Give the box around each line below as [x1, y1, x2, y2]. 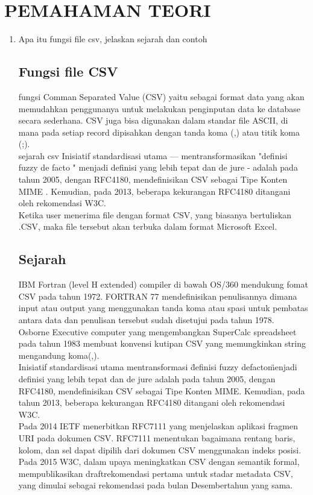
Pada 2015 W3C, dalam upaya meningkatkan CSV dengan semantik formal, [18, 455, 300, 468]
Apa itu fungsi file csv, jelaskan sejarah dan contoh [18, 33, 207, 45]
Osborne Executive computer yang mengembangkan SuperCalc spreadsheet [18, 325, 297, 338]
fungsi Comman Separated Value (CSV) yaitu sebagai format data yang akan [18, 90, 305, 102]
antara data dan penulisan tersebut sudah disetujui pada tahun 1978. [18, 314, 274, 326]
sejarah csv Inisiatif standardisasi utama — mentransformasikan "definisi [18, 149, 288, 162]
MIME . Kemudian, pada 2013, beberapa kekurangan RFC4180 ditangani [18, 184, 291, 197]
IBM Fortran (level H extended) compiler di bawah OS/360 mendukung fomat [18, 278, 308, 291]
